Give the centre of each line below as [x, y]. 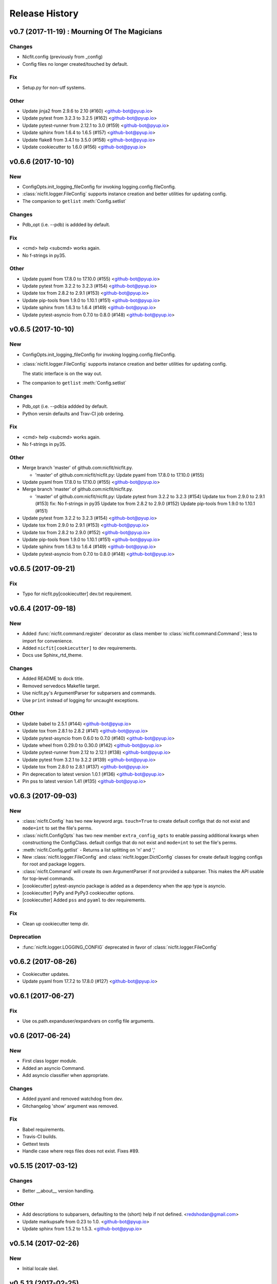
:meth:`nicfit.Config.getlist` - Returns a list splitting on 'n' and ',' [89, 849]
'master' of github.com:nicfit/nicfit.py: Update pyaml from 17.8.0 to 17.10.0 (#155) [120, 475]
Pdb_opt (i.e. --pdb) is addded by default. [66, 225]
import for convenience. [48, 641]
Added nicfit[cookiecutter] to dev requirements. [80, 648]
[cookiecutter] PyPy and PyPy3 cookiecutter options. [78, 893]
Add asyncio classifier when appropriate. [66, 1075]
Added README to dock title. [53, 678]
